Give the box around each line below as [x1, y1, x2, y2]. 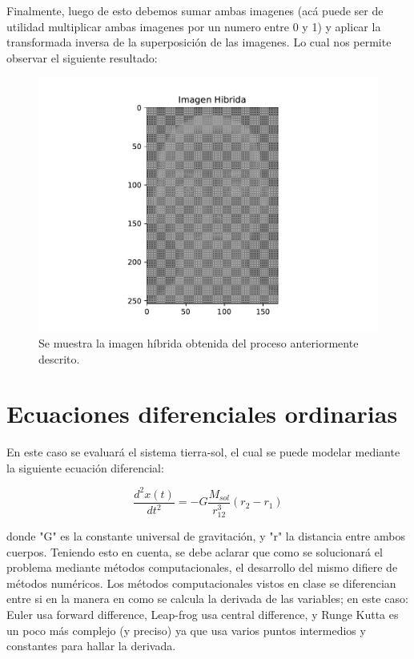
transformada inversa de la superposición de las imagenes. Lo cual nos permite [6, 34, 392, 50]
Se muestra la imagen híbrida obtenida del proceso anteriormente [38, 334, 359, 351]
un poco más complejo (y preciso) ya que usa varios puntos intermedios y [6, 621, 366, 638]
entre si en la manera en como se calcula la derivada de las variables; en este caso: [6, 590, 408, 607]
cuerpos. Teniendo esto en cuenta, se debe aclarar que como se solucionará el [6, 543, 383, 560]
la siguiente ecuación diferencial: [6, 459, 164, 476]
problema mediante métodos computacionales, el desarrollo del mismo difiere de [6, 559, 398, 576]
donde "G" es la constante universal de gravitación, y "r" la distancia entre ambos [6, 528, 405, 544]
